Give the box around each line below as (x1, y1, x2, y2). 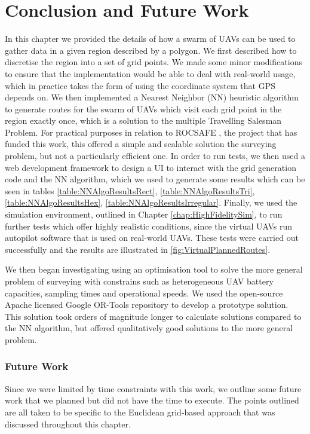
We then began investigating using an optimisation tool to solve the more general (5, 263, 303, 276)
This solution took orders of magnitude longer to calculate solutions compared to (5, 310, 302, 322)
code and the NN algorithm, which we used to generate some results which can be (5, 173, 305, 185)
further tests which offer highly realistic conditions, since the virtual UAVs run (5, 219, 292, 232)
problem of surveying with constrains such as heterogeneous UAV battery (5, 275, 274, 287)
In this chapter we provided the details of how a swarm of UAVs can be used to (5, 32, 296, 45)
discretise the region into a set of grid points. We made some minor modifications (5, 56, 302, 68)
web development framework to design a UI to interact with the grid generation (5, 161, 296, 173)
